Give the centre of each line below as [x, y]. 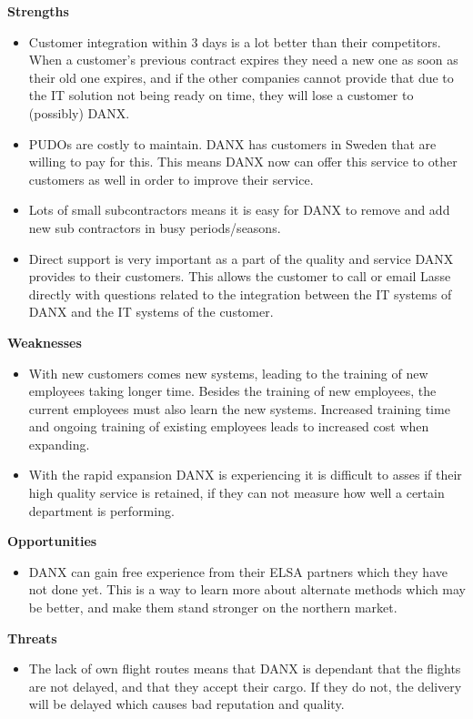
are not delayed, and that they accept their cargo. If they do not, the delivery [245, 686]
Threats [32, 638]
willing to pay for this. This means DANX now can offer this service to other [243, 162]
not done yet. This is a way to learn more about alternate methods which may [247, 589]
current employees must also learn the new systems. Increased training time [239, 408]
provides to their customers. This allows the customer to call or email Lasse [240, 276]
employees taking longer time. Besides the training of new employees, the [232, 391]
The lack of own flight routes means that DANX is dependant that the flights [245, 668]
